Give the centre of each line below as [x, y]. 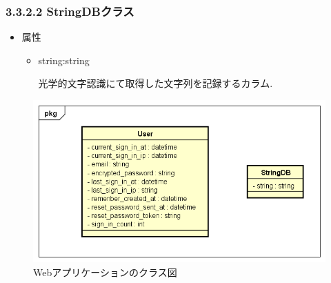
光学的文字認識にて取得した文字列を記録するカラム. [156, 83]
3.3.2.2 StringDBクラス [70, 11]
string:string [64, 60]
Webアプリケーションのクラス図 [105, 272]
